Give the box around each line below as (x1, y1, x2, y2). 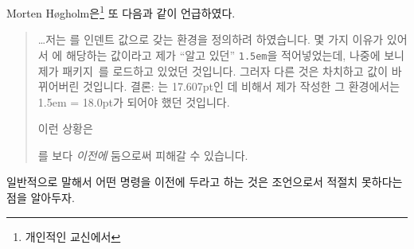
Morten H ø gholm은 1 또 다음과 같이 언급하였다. (6, 2, 236, 21)
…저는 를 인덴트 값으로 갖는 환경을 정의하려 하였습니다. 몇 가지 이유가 (37, 31, 384, 48)
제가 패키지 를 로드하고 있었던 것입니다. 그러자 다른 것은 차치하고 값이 (37, 62, 389, 79)
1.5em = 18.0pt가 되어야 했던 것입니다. (37, 93, 230, 110)
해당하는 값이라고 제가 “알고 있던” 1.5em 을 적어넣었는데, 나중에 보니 (65, 46, 404, 63)
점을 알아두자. (6, 189, 75, 206)
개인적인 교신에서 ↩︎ (25, 228, 121, 244)
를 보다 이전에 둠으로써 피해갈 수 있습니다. (37, 146, 248, 163)
